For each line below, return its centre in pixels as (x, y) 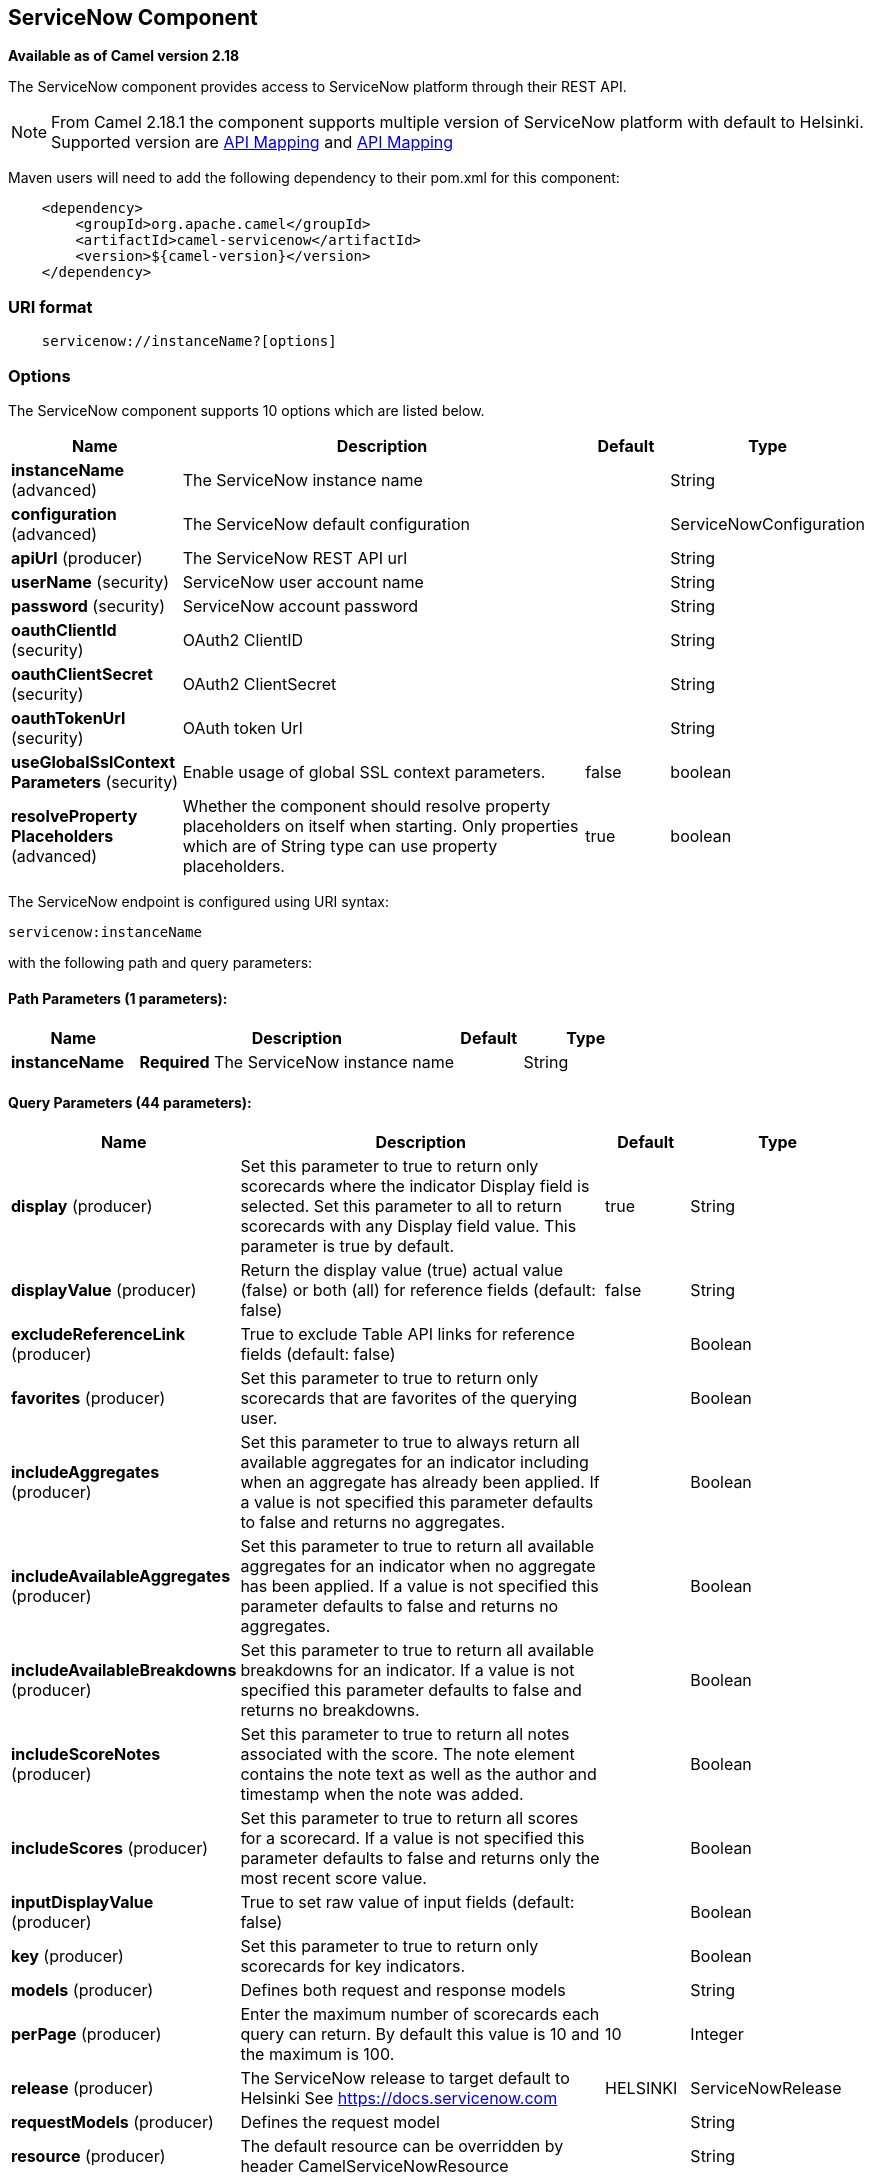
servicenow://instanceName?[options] (189, 341)
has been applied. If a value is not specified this (419, 1586)
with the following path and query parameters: (160, 962)
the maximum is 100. (317, 2054)
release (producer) (82, 2088)
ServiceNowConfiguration (767, 523)
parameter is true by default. (347, 1246)
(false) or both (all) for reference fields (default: (418, 1290)
